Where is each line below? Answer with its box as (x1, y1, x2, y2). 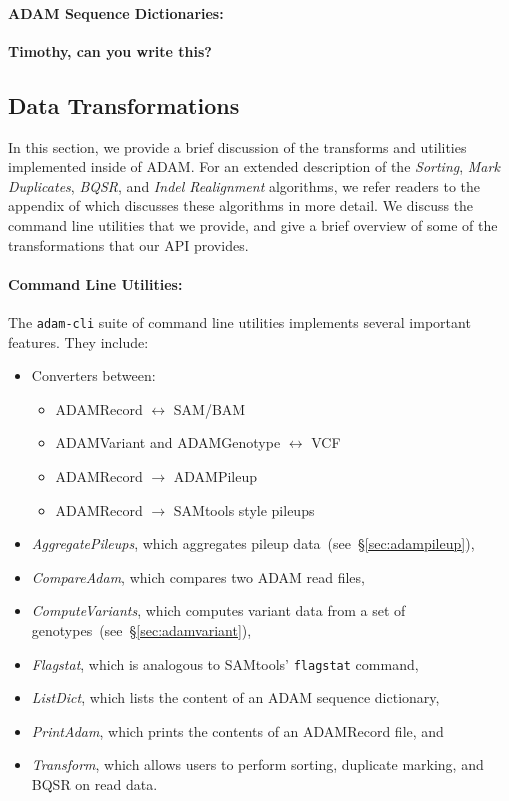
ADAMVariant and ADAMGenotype (55, 432, 281, 453)
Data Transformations (8, 89, 240, 120)
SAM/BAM (173, 398, 246, 419)
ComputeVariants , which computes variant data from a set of (31, 600, 406, 621)
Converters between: (31, 365, 156, 386)
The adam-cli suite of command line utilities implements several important (8, 311, 471, 332)
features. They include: (8, 331, 149, 352)
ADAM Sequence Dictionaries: (8, 2, 224, 23)
